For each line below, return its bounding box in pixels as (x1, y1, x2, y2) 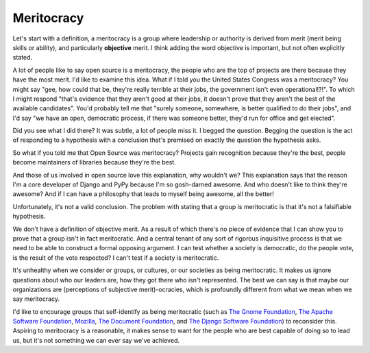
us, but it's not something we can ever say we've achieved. (12, 336, 180, 344)
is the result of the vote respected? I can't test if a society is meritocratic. (12, 254, 219, 262)
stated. (12, 53, 33, 62)
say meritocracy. (12, 295, 60, 303)
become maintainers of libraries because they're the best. (12, 158, 176, 167)
